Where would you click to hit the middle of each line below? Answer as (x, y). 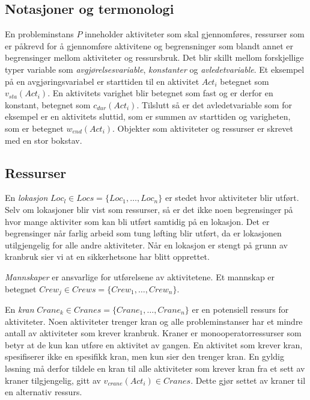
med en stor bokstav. (44, 140)
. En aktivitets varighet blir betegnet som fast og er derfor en (160, 93)
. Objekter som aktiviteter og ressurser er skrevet (203, 128)
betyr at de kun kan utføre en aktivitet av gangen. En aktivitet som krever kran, (154, 344)
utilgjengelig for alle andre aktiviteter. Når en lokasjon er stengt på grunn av (146, 245)
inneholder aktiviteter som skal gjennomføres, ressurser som (195, 34)
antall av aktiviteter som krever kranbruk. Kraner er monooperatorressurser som (153, 333)
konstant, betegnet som (48, 104)
